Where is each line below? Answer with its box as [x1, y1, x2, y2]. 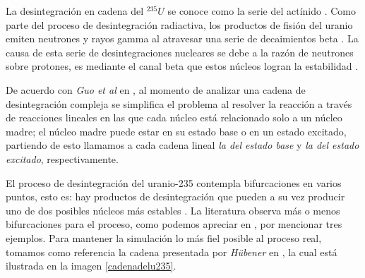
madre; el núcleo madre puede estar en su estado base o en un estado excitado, [6, 123, 347, 138]
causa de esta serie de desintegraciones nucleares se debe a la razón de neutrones [6, 44, 354, 59]
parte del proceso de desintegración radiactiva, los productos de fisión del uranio [6, 17, 353, 32]
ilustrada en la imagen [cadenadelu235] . [6, 258, 176, 273]
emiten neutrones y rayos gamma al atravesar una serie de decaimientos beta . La [6, 31, 359, 46]
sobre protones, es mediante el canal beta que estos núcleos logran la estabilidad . [6, 59, 359, 73]
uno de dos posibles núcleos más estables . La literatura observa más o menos [6, 203, 340, 217]
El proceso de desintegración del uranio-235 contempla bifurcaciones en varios [6, 175, 342, 190]
